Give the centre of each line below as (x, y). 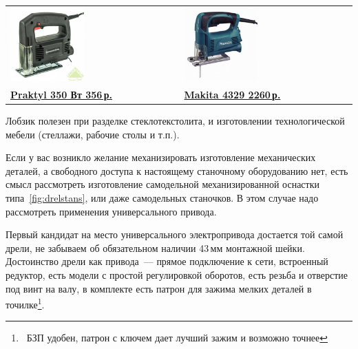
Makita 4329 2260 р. (232, 94)
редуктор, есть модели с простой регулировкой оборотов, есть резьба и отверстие (177, 274)
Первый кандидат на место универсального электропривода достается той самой (175, 234)
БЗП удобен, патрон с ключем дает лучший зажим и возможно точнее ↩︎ (177, 338)
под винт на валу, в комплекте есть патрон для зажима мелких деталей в (159, 288)
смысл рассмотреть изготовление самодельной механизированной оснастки (162, 184)
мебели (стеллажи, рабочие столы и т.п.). (93, 134)
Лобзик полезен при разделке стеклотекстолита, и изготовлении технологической (175, 120)
